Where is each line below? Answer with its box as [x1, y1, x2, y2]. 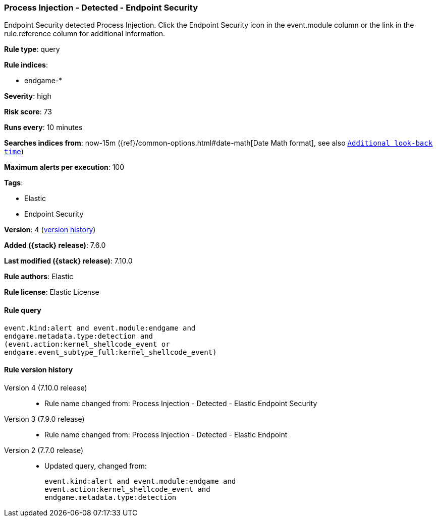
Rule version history [4, 365, 73, 374]
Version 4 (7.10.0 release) [4, 383, 87, 392]
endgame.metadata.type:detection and [4, 332, 153, 340]
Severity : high [4, 92, 51, 101]
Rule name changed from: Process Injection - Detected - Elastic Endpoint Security [44, 399, 317, 408]
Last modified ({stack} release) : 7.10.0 [4, 256, 133, 266]
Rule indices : [4, 60, 48, 70]
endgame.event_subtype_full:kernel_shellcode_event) [4, 348, 217, 356]
